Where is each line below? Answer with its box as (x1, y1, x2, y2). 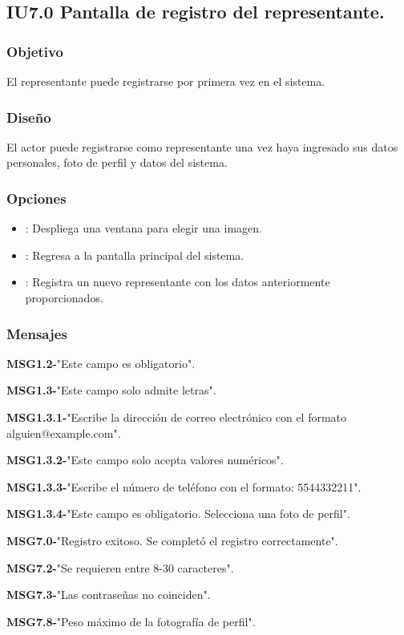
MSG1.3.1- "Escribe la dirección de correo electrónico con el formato (6, 409, 347, 425)
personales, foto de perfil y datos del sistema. (6, 154, 228, 171)
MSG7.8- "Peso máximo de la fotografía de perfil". (6, 613, 256, 629)
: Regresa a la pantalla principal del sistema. (25, 246, 244, 263)
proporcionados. (25, 289, 103, 305)
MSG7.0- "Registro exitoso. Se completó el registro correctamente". (6, 532, 338, 548)
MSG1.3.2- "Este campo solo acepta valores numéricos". (6, 451, 284, 468)
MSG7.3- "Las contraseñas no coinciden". (6, 586, 211, 603)
